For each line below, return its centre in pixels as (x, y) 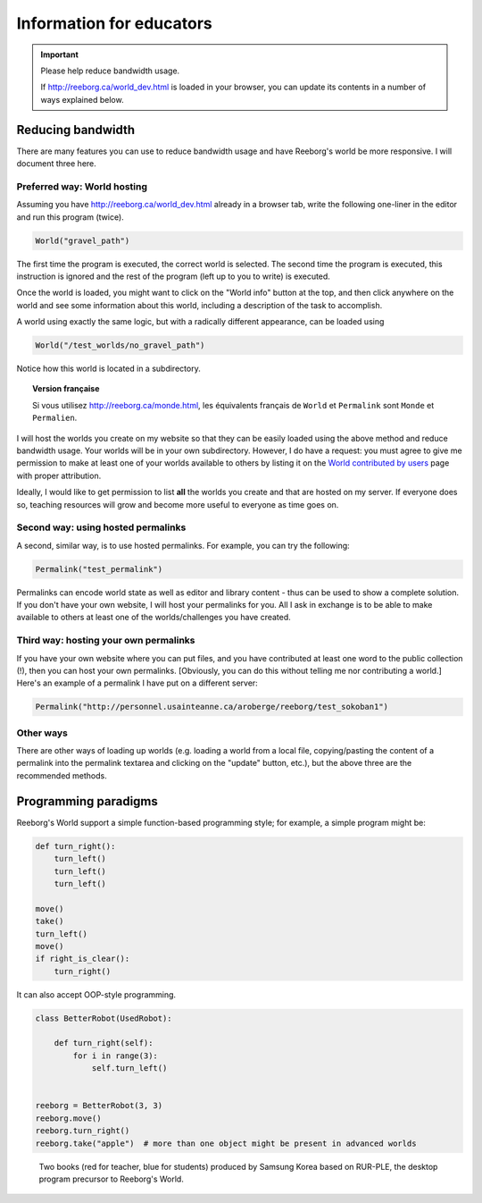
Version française (66, 389)
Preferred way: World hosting (82, 186)
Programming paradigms (87, 801)
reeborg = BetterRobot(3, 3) (99, 1106)
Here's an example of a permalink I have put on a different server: (137, 683)
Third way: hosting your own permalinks (106, 641)
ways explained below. (82, 99)
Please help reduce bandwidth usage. (110, 71)
